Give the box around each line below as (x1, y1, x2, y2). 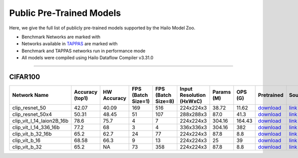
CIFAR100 (9, 73, 40, 81)
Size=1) (132, 98, 150, 105)
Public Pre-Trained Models (9, 7, 121, 18)
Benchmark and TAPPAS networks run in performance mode (21, 48, 146, 54)
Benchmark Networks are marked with (21, 34, 101, 40)
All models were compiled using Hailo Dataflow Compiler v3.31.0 (21, 55, 153, 61)
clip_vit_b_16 (12, 137, 41, 144)
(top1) (74, 95, 88, 102)
